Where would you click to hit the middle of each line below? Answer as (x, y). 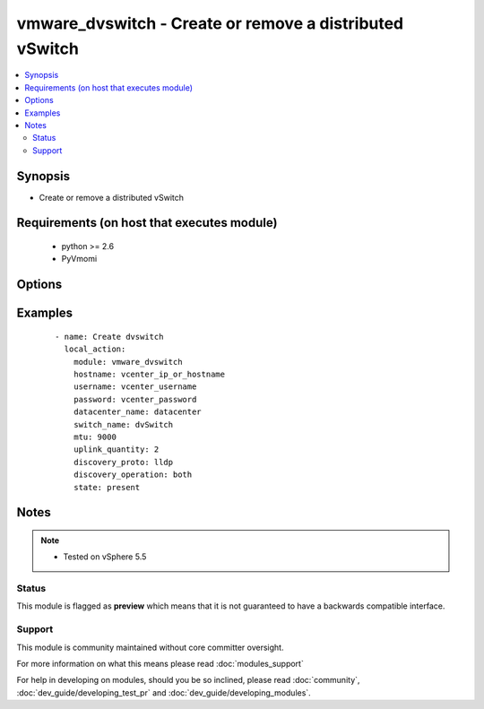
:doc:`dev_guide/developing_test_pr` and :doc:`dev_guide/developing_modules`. (164, 692)
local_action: (95, 349)
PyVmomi (79, 259)
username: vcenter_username (135, 387)
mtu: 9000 (95, 437)
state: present (107, 487)
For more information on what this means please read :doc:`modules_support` (160, 663)
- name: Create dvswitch (109, 337)
